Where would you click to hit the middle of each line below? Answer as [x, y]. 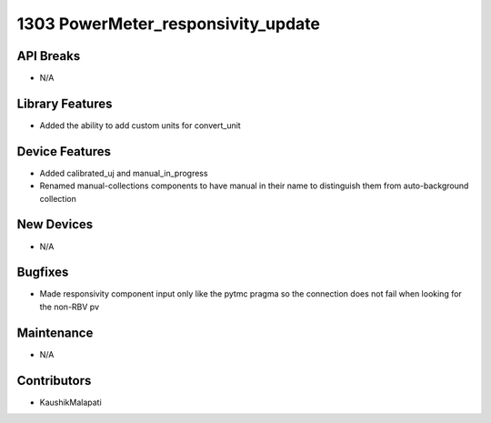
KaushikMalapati [70, 402]
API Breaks [49, 56]
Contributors [54, 381]
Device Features [64, 151]
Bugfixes [43, 272]
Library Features [65, 103]
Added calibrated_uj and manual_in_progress [124, 173]
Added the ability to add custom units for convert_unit [140, 125]
